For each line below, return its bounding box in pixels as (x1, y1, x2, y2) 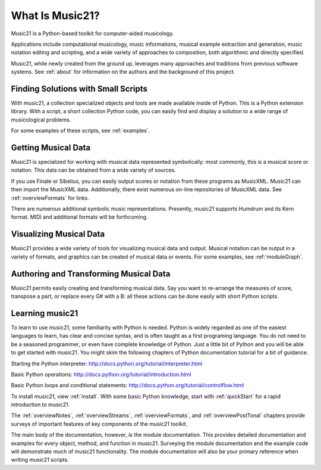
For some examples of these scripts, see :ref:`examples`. (11, 127, 150, 134)
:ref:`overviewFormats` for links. (11, 194, 89, 201)
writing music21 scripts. (11, 456, 70, 463)
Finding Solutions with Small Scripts (11, 83, 148, 94)
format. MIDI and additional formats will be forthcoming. (11, 213, 148, 220)
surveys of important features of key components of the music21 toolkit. (11, 420, 188, 427)
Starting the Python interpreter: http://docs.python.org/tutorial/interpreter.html (11, 360, 202, 367)
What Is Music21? (11, 9, 100, 22)
